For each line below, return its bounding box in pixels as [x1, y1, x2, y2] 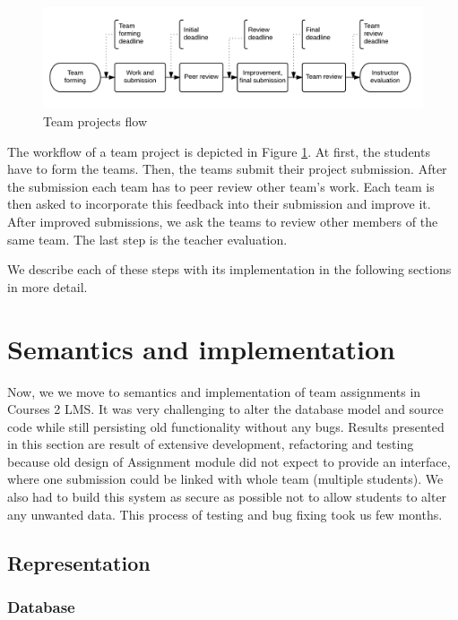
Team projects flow [43, 112, 147, 131]
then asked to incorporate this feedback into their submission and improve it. [7, 194, 431, 213]
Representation [7, 548, 151, 576]
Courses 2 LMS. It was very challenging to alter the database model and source [7, 400, 444, 418]
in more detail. [7, 277, 88, 296]
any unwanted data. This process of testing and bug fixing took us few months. [7, 504, 443, 523]
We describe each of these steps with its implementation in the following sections [7, 260, 452, 279]
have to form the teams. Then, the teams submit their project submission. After [7, 159, 447, 178]
